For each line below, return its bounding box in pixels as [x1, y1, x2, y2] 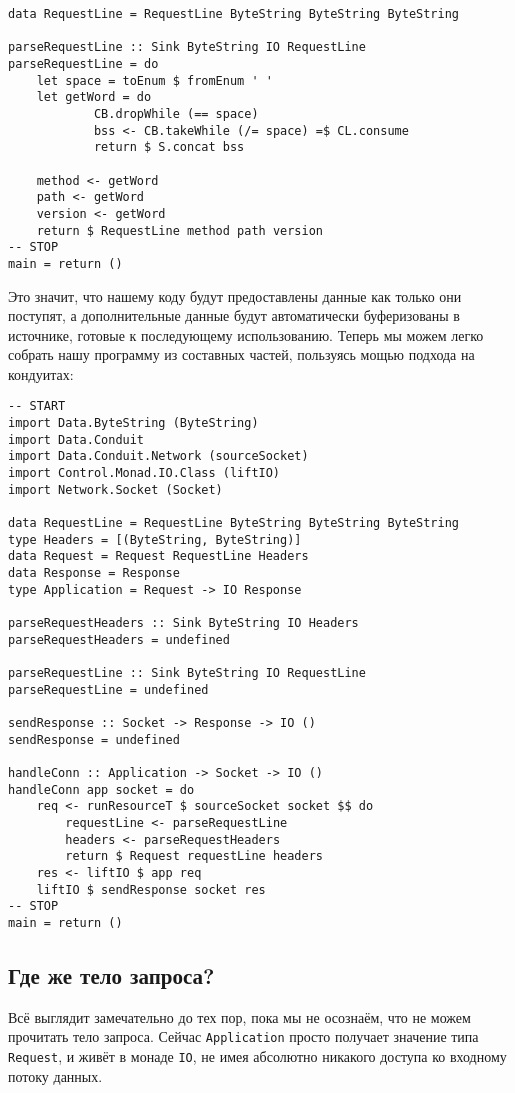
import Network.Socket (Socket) [8, 482, 223, 497]
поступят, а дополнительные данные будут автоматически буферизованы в [8, 305, 460, 326]
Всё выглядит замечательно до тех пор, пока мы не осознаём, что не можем [8, 1006, 471, 1027]
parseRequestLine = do [8, 56, 159, 71]
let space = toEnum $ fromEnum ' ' [36, 73, 273, 88]
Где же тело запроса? [8, 959, 215, 990]
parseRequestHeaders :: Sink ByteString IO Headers [8, 616, 359, 630]
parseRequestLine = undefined [8, 682, 209, 697]
